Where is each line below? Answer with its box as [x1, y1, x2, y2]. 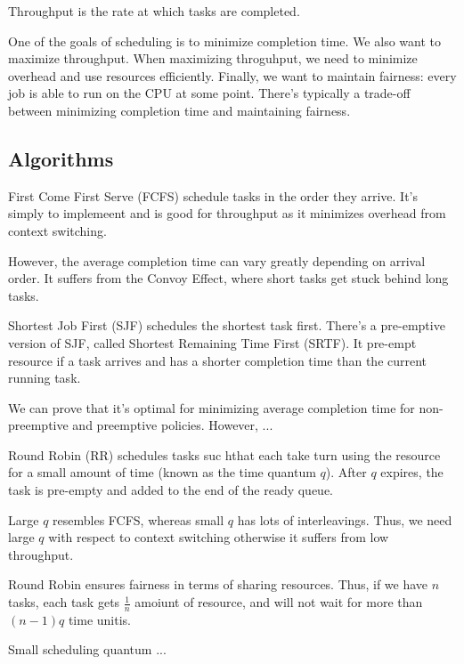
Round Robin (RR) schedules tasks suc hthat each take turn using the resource [8, 445, 441, 464]
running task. [8, 368, 81, 387]
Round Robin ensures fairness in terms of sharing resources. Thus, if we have [8, 575, 428, 594]
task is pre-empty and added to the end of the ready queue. [8, 481, 334, 499]
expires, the [380, 463, 444, 482]
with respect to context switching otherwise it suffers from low [48, 528, 389, 547]
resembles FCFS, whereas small [53, 510, 224, 529]
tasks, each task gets [8, 593, 120, 611]
